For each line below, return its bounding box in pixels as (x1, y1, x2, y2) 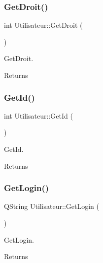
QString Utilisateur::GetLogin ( (4, 201, 99, 211)
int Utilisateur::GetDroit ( (4, 20, 83, 30)
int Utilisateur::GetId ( (4, 110, 73, 121)
